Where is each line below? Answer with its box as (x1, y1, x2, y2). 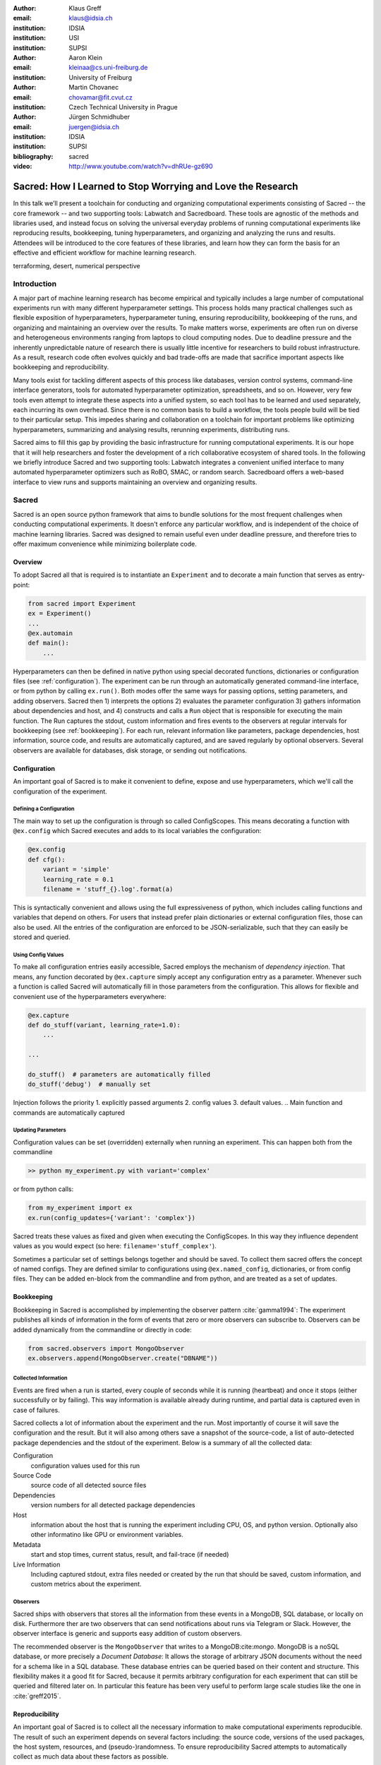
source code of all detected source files (30, 1481, 147, 1490)
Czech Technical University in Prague (68, 102, 178, 111)
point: (13, 580, 30, 589)
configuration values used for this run (30, 1461, 140, 1470)
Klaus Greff (68, 4, 102, 12)
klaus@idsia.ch (68, 14, 113, 23)
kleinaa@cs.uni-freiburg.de (68, 64, 148, 72)
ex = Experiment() (28, 609, 92, 618)
